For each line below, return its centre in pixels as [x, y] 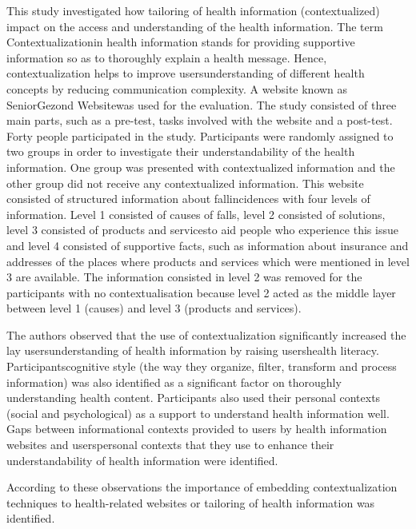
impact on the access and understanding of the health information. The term [195, 26]
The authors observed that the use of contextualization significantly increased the [206, 334]
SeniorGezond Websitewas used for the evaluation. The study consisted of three [202, 104]
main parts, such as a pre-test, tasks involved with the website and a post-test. [200, 120]
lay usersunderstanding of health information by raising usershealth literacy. [193, 350]
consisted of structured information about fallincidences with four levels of [188, 199]
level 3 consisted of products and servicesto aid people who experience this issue [202, 230]
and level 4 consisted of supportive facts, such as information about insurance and [208, 245]
